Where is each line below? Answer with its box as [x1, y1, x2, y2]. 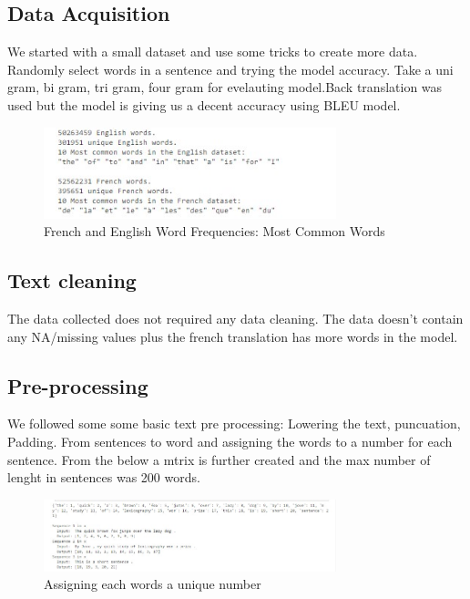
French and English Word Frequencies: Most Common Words [44, 222, 385, 241]
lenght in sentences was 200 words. [7, 468, 200, 487]
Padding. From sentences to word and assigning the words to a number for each [7, 431, 453, 450]
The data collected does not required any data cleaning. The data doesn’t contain [7, 308, 464, 327]
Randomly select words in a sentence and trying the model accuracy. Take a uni [7, 59, 454, 78]
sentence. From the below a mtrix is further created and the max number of [7, 449, 431, 469]
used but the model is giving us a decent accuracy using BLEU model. [7, 95, 401, 114]
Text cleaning [7, 266, 137, 294]
